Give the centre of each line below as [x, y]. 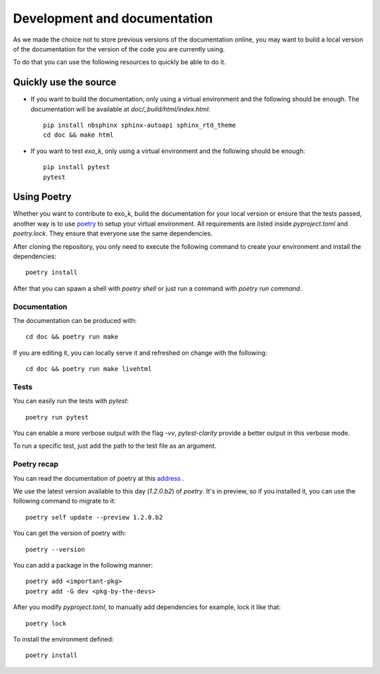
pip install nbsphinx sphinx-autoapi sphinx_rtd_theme [140, 125]
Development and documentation [113, 18]
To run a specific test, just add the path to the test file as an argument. [115, 446]
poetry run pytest [57, 417]
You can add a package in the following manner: [83, 565]
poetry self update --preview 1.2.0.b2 [94, 517]
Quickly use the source [65, 82]
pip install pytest [77, 167]
